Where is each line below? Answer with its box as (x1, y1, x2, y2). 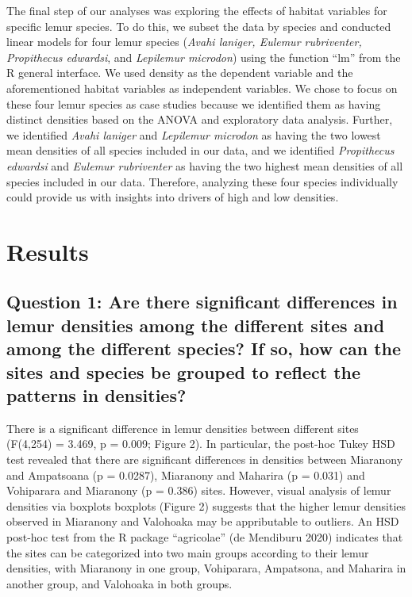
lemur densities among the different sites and (6, 312, 385, 337)
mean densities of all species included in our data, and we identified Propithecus (6, 142, 395, 159)
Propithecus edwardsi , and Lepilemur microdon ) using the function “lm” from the (6, 48, 401, 65)
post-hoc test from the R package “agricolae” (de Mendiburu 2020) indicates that (6, 529, 403, 545)
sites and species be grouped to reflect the (6, 359, 361, 384)
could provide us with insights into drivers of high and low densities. (6, 189, 339, 205)
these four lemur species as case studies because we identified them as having (6, 95, 381, 112)
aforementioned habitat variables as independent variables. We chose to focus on (6, 79, 398, 96)
